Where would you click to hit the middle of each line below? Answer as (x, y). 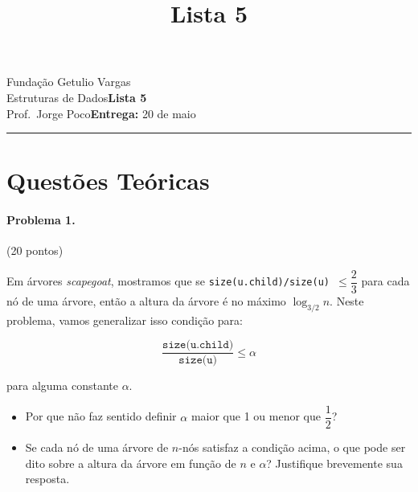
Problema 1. (41, 220)
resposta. (47, 479)
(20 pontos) (35, 250)
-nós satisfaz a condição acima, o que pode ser (292, 447)
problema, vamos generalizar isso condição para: (125, 320)
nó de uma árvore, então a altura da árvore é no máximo (146, 300)
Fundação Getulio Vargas (69, 82)
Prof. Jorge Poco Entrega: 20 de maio (101, 113)
